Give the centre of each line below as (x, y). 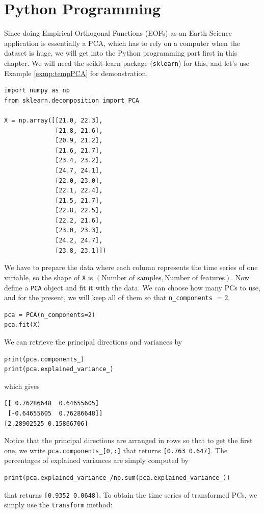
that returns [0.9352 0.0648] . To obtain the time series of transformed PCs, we (131, 494)
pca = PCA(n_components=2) (50, 315)
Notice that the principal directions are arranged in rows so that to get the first (128, 440)
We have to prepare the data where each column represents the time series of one (131, 267)
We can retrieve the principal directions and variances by (93, 341)
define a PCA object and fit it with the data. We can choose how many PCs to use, (132, 287)
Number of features (195, 278)
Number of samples (131, 278)
